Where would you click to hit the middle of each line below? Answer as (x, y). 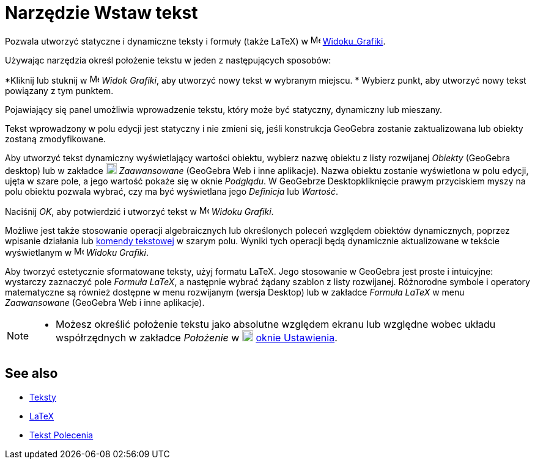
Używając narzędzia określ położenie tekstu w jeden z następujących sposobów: (168, 60)
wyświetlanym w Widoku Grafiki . (77, 252)
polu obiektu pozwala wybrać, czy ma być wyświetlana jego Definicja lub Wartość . (172, 191)
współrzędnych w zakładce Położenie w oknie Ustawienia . (197, 337)
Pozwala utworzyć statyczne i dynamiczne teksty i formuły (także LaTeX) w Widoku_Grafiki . (195, 41)
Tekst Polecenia (61, 435)
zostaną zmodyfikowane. (55, 139)
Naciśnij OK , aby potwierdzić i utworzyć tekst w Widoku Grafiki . (139, 211)
